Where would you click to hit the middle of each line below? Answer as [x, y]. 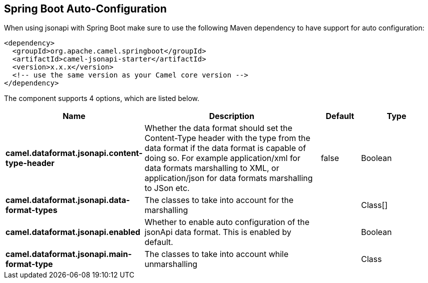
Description [232, 116]
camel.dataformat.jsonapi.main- [69, 254]
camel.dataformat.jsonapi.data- [68, 200]
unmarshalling [171, 264]
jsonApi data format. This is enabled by [218, 232]
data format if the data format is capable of [225, 148]
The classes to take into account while [216, 254]
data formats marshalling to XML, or [212, 168]
